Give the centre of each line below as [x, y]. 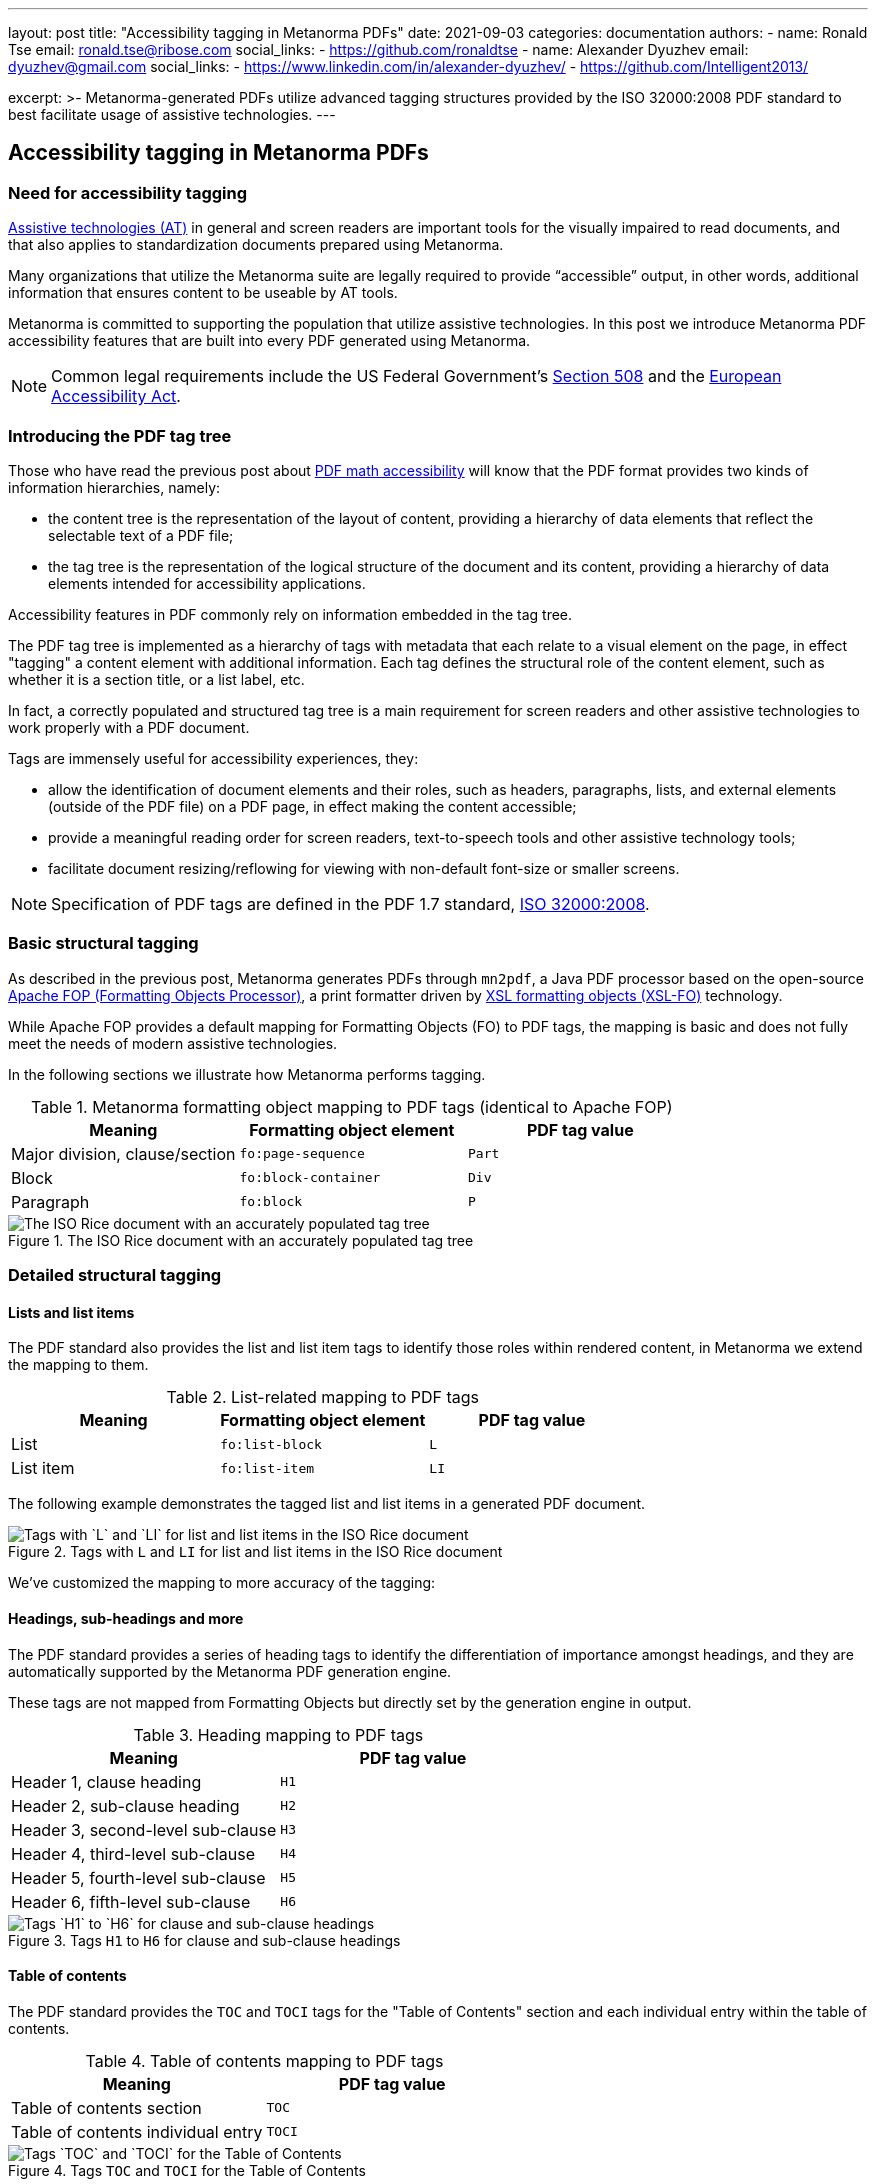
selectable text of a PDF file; [141, 535]
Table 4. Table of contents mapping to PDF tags [264, 2060]
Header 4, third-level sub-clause [133, 1853]
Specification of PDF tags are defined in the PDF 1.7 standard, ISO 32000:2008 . [350, 903]
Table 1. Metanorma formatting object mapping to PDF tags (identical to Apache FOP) [351, 1106]
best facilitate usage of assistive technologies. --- [172, 114]
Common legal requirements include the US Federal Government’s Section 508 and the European [416, 376]
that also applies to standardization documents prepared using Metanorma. [256, 245]
